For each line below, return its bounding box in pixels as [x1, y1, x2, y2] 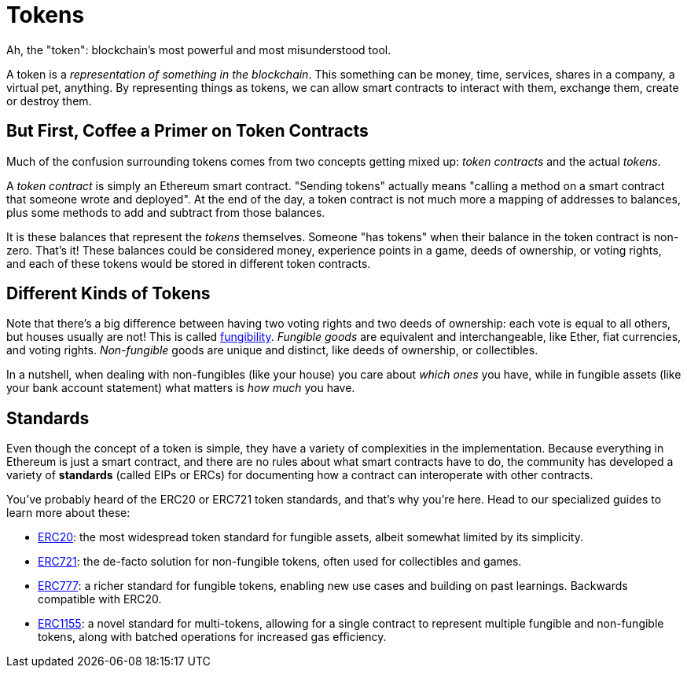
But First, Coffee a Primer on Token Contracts [6, 121, 369, 141]
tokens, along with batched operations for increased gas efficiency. [38, 630, 387, 644]
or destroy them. [6, 93, 92, 108]
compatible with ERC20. [38, 592, 162, 606]
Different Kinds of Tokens [6, 284, 211, 304]
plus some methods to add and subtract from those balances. [6, 205, 325, 219]
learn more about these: [6, 506, 130, 520]
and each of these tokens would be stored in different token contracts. [6, 256, 371, 270]
